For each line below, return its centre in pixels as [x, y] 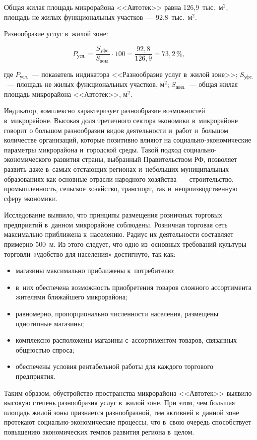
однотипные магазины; [50, 323]
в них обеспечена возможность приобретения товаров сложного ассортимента [133, 287]
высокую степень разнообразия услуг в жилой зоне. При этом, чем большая [120, 403]
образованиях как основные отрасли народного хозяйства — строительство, [119, 179]
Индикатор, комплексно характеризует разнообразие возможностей [105, 110]
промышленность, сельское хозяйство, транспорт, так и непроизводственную [121, 188]
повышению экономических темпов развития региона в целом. [99, 431]
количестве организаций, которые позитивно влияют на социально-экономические [128, 140]
